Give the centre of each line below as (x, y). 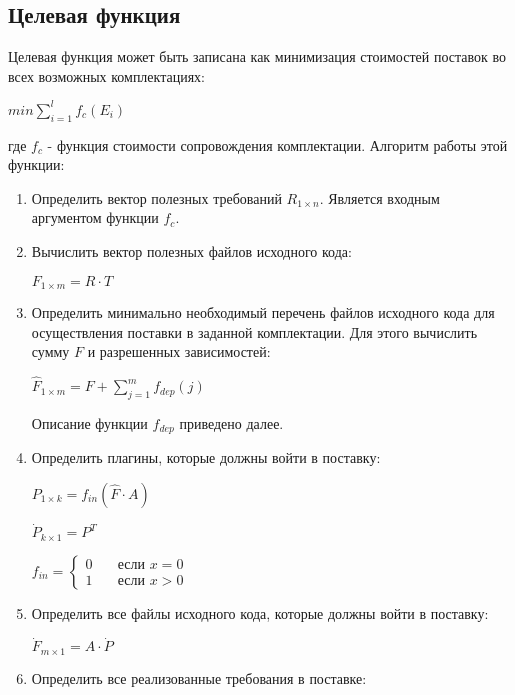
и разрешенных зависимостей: (179, 351)
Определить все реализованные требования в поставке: (199, 677)
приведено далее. (231, 422)
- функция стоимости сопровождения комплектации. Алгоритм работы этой (277, 144)
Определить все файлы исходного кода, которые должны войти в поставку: (260, 612)
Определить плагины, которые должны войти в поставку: (206, 457)
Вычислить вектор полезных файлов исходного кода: (191, 251)
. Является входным (379, 197)
